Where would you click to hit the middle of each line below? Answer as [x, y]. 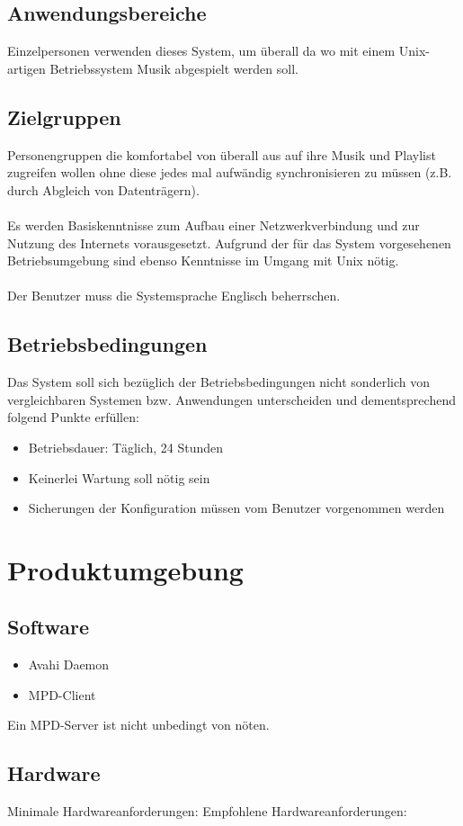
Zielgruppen [64, 117]
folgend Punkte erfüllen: [73, 417]
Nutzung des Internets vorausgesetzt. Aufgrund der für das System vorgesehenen [229, 242]
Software [49, 627]
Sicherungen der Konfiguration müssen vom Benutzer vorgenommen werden [236, 508]
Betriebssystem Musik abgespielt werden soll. [174, 68]
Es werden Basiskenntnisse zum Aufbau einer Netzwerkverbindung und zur [214, 224]
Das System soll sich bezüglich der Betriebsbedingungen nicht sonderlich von [218, 382]
